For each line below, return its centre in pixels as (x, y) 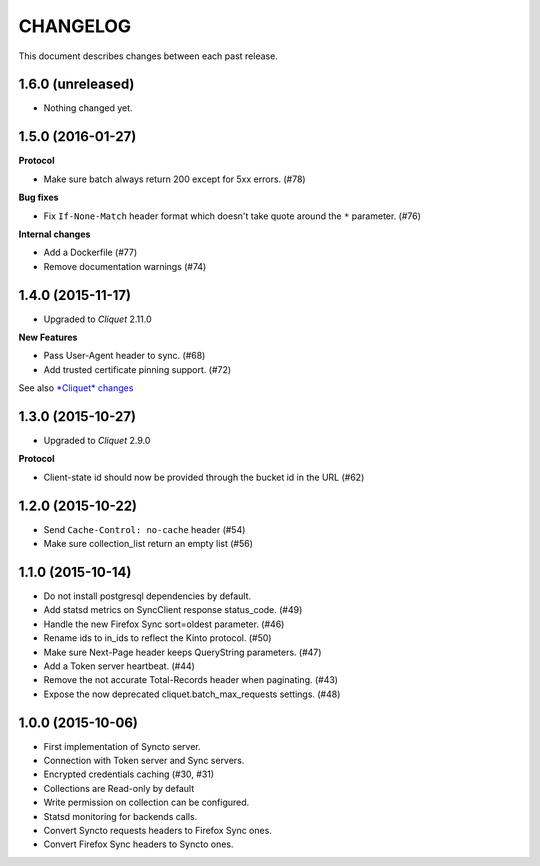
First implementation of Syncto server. (122, 746)
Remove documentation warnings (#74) (125, 266)
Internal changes (54, 234)
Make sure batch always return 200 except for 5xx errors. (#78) (174, 179)
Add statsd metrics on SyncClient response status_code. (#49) (173, 610)
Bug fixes (38, 197)
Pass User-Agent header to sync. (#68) (124, 356)
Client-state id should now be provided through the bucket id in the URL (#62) (204, 477)
